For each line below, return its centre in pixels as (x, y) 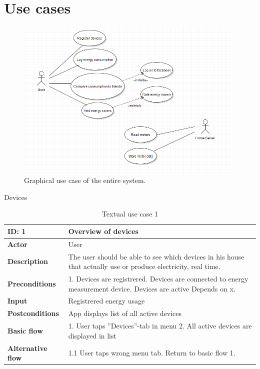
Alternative (27, 348)
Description (28, 261)
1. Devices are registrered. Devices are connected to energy (158, 278)
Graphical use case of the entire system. (85, 180)
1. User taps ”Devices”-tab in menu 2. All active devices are (160, 326)
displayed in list (92, 335)
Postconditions (33, 313)
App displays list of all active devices (125, 313)
